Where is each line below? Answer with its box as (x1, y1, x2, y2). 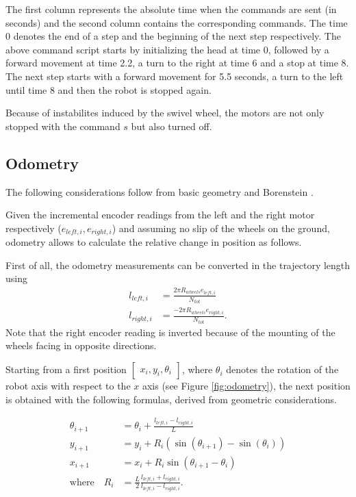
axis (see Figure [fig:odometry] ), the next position (142, 379, 351, 393)
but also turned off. (131, 118, 212, 133)
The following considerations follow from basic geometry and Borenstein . (5, 184, 314, 199)
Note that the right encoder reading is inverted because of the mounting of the (5, 324, 335, 339)
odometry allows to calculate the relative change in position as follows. (5, 235, 302, 249)
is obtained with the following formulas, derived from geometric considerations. (5, 392, 337, 406)
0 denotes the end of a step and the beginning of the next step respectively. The (5, 29, 341, 43)
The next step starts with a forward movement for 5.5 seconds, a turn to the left (5, 68, 344, 83)
